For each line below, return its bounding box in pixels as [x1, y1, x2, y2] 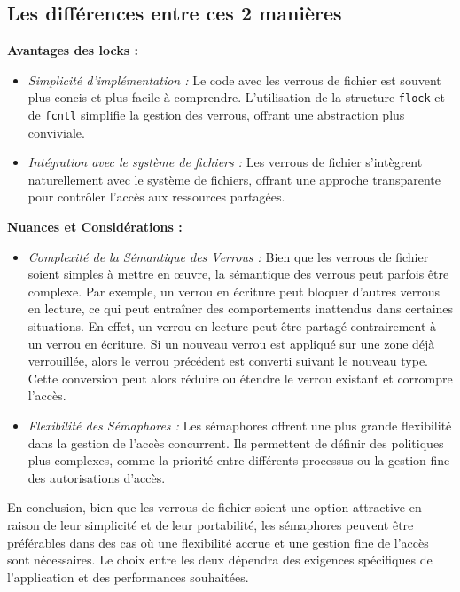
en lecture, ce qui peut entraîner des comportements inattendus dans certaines [27, 299, 454, 318]
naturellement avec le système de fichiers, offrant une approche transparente [27, 170, 441, 188]
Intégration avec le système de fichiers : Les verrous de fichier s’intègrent [27, 153, 423, 171]
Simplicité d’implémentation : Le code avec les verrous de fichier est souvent [27, 70, 441, 89]
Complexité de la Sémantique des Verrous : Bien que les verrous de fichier [27, 247, 429, 265]
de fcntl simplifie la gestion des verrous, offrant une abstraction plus [27, 106, 405, 124]
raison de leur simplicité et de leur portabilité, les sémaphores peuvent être [7, 515, 414, 533]
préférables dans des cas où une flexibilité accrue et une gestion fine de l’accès [7, 533, 429, 551]
